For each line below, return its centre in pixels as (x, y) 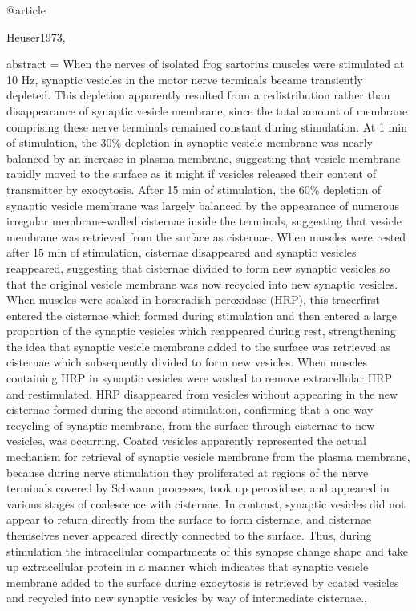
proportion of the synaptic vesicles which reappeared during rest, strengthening (201, 331)
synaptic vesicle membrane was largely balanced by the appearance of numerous (203, 205)
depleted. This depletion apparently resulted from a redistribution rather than (198, 95)
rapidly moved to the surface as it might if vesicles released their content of (191, 174)
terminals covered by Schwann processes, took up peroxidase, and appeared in (198, 488)
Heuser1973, (36, 36)
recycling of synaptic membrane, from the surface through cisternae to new (191, 425)
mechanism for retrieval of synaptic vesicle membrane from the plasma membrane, (208, 457)
